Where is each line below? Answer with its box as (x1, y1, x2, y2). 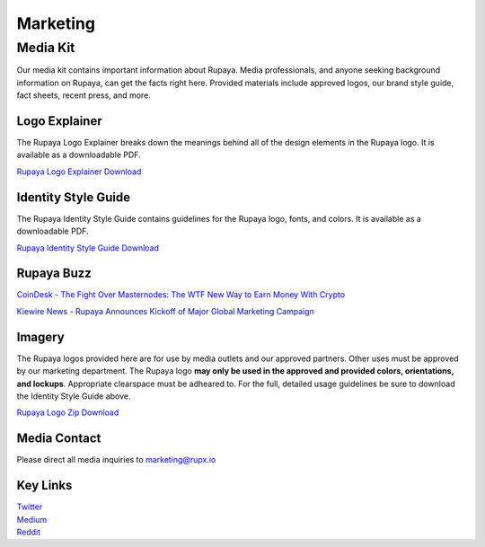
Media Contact (16, 431, 101, 446)
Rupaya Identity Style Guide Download (16, 243, 160, 253)
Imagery (16, 329, 65, 345)
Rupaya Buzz (16, 266, 92, 281)
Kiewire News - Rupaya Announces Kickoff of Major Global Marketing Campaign (16, 305, 314, 316)
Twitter (16, 501, 43, 512)
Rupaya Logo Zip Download (16, 407, 119, 418)
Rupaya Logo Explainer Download (16, 166, 142, 177)
